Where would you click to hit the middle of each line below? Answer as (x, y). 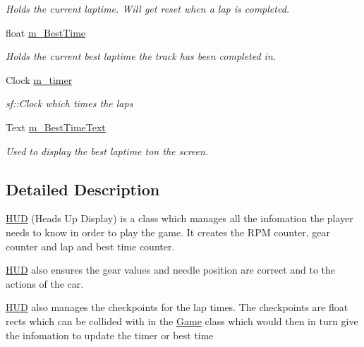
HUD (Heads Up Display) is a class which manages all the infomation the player (180, 218)
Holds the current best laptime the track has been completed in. (141, 56)
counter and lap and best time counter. (90, 246)
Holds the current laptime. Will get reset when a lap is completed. (148, 8)
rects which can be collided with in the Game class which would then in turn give (182, 321)
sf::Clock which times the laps (69, 103)
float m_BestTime (46, 32)
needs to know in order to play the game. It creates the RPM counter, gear (168, 232)
